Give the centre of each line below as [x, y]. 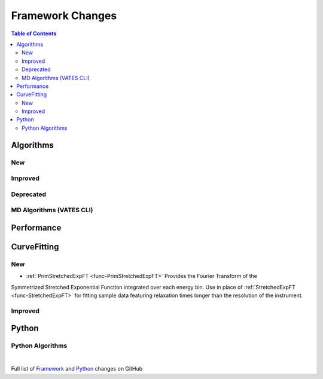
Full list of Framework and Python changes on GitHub [77, 369]
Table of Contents [34, 33]
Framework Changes [64, 16]
